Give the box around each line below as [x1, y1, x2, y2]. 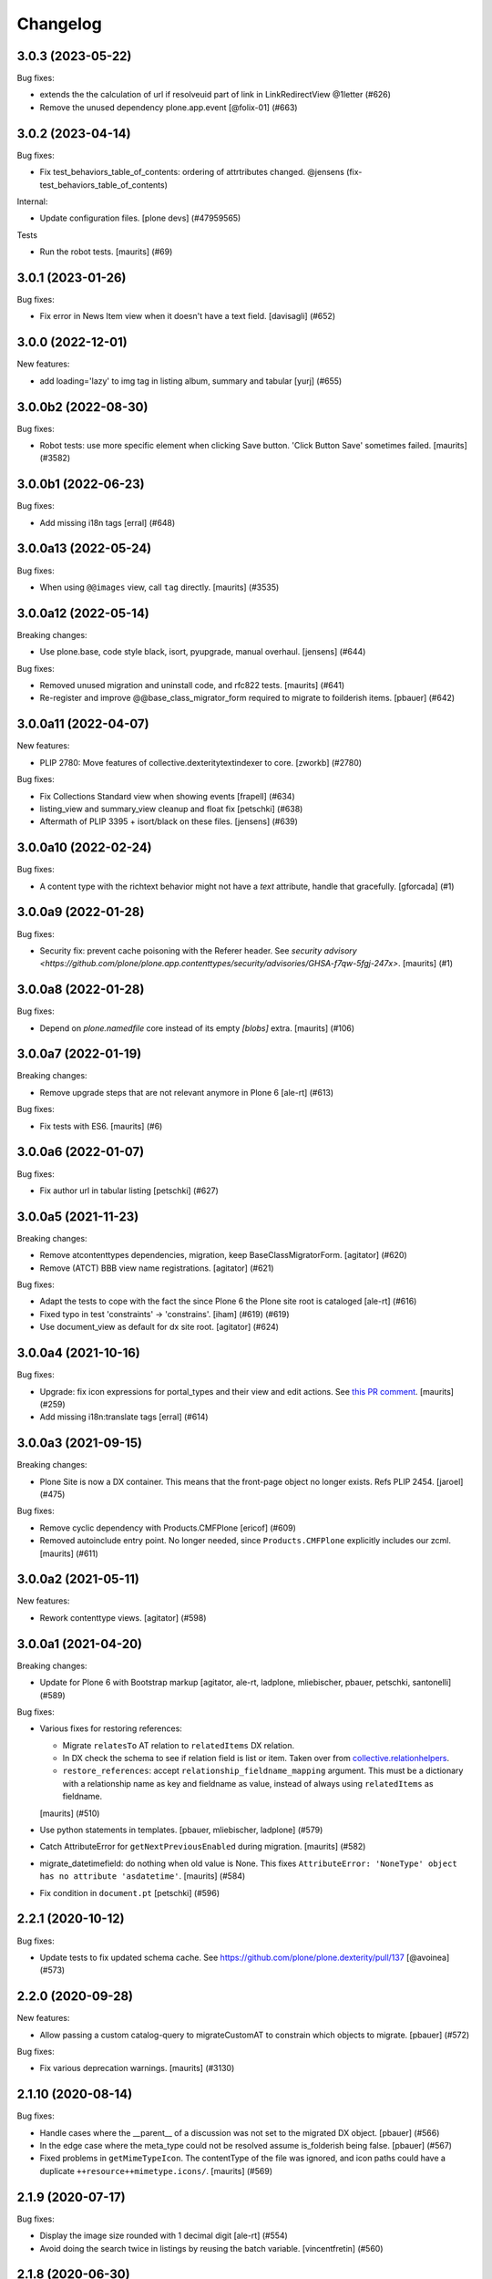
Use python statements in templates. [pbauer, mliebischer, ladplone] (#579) [39, 1824, 323, 1836]
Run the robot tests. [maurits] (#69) [39, 246, 173, 257]
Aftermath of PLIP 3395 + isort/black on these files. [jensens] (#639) [39, 816, 298, 827]
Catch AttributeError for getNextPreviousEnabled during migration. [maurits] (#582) [39, 1841, 366, 1852]
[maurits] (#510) [39, 1808, 100, 1819]
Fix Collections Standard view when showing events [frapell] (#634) [39, 790, 295, 801]
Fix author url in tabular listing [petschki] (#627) [39, 1185, 219, 1196]
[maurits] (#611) [39, 1548, 99, 1559]
